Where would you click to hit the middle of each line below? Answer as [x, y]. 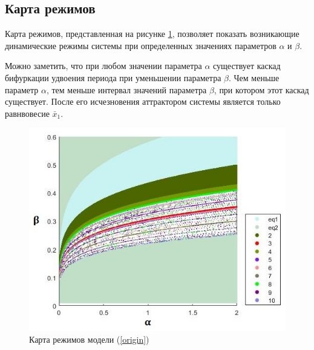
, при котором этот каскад [261, 89]
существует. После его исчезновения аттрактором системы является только [143, 101]
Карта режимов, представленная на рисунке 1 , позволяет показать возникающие [152, 34]
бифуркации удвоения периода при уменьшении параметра [113, 77]
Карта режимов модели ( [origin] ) [89, 339]
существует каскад [247, 66]
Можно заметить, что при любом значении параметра [103, 66]
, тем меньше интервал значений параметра [126, 89]
